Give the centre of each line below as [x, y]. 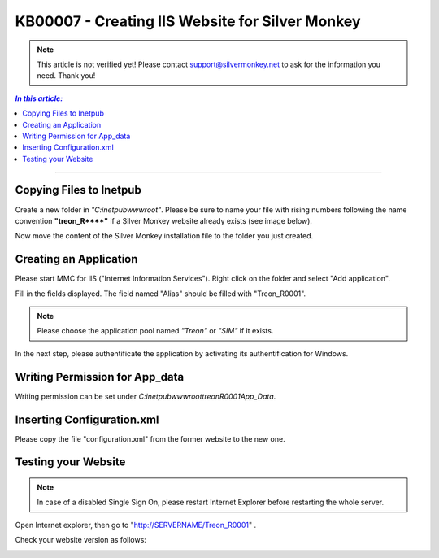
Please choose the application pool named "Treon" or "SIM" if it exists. [155, 331]
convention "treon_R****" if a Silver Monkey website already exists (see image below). [164, 220]
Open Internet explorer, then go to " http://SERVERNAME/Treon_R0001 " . [135, 525]
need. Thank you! [66, 76]
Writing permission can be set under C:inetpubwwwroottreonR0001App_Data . [146, 396]
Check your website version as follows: [80, 540]
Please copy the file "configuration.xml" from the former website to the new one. [150, 438]
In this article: [39, 98]
